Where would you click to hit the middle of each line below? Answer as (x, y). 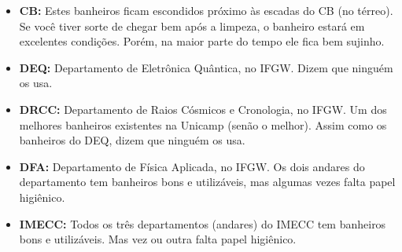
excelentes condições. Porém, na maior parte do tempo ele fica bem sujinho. (202, 41)
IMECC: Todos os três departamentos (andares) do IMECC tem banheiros (203, 223)
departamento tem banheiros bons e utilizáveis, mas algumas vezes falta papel (207, 182)
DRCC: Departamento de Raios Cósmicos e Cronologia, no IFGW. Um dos (203, 109)
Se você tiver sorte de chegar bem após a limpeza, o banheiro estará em (192, 26)
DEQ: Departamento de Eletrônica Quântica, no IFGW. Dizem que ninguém (206, 67)
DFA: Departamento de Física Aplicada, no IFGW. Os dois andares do (192, 166)
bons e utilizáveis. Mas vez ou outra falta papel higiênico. (158, 239)
